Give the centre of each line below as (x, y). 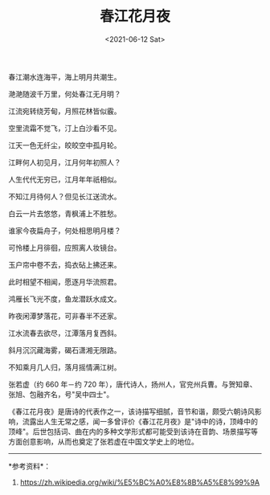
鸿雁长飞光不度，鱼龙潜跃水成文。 (65, 299)
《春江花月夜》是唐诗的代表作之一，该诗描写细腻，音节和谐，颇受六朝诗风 (131, 411)
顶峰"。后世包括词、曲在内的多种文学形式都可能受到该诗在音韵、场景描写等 (133, 432)
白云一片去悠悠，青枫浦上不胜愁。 (65, 213)
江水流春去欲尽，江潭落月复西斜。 (65, 333)
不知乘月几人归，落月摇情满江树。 (65, 367)
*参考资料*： (30, 466)
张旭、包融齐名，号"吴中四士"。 (61, 394)
